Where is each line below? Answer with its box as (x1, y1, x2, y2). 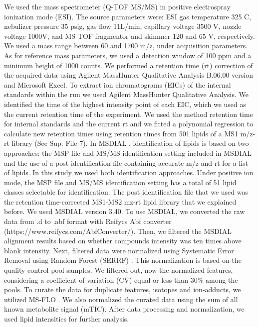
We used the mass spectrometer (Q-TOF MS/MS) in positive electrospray (4, 1, 231, 11)
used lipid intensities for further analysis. (4, 314, 129, 324)
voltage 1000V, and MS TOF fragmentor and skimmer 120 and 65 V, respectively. (4, 30, 255, 41)
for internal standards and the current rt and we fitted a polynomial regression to (4, 118, 254, 129)
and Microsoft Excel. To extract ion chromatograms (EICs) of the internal (4, 79, 231, 90)
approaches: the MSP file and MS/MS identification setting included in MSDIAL (4, 147, 252, 158)
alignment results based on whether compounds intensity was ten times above (4, 235, 242, 246)
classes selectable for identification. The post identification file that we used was (4, 187, 248, 197)
